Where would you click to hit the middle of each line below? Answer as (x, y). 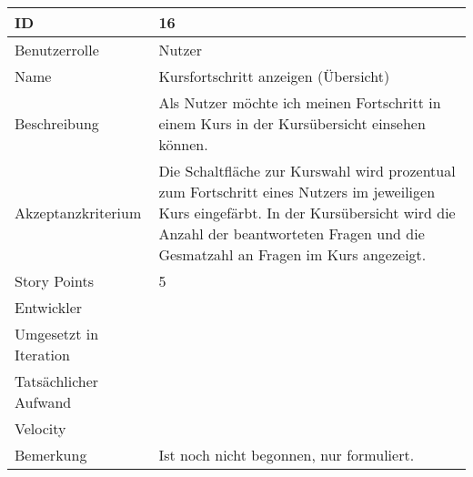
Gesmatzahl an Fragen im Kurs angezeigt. (292, 254)
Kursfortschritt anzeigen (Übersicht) (274, 76)
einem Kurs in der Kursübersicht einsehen (292, 123)
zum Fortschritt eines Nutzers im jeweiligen (297, 192)
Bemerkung (51, 455)
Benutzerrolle (57, 50)
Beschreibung (57, 123)
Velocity (40, 428)
